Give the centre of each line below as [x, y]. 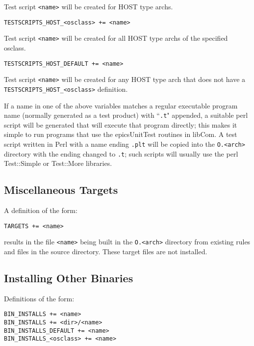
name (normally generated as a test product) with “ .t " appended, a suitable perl [126, 115]
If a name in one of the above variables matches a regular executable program [121, 105]
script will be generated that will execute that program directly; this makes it [121, 124]
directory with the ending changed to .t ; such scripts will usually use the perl [121, 153]
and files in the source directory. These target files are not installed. [106, 251]
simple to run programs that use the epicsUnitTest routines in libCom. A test [121, 134]
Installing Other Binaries [69, 278]
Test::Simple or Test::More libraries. [58, 163]
